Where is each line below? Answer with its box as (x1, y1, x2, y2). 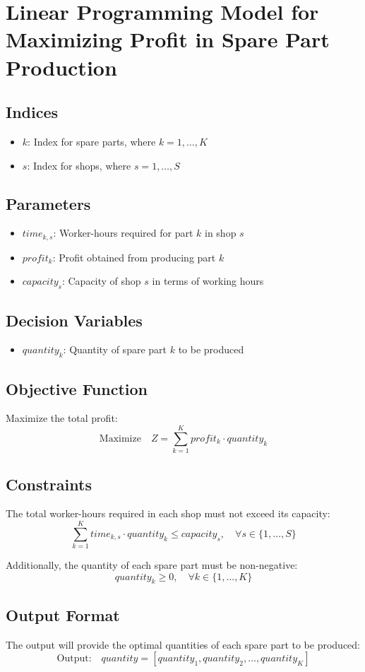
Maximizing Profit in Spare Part (6, 25, 330, 54)
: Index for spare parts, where (28, 134, 156, 148)
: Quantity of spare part (63, 342, 167, 357)
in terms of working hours (152, 273, 264, 288)
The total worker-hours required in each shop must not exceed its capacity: (6, 506, 330, 521)
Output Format (6, 603, 120, 625)
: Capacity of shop (61, 273, 141, 288)
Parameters (6, 192, 91, 214)
